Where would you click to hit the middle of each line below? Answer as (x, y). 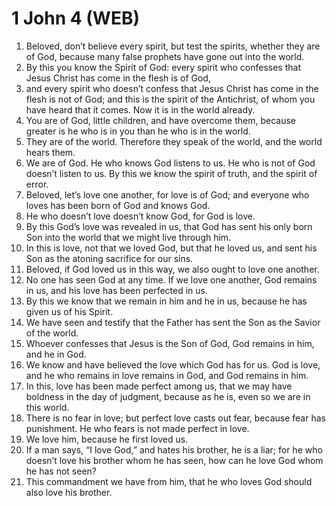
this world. (47, 407)
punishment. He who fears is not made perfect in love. (137, 428)
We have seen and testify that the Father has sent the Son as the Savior (173, 322)
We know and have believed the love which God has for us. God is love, (173, 364)
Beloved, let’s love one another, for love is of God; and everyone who (167, 194)
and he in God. (56, 354)
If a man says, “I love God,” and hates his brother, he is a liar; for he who (174, 449)
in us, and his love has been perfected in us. (117, 290)
